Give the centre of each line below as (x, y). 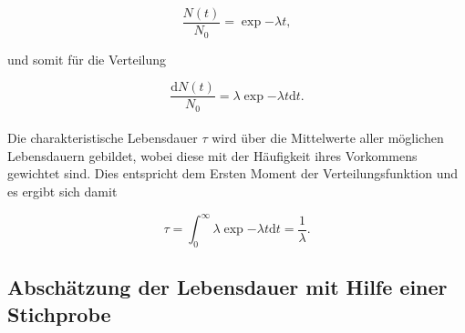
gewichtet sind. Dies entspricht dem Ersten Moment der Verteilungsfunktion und (233, 173)
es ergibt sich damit (62, 191)
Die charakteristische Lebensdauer (103, 138)
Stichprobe (59, 313)
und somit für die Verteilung (87, 59)
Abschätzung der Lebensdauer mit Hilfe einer (227, 287)
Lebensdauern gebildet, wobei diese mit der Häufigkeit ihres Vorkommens (212, 155)
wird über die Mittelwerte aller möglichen (328, 138)
